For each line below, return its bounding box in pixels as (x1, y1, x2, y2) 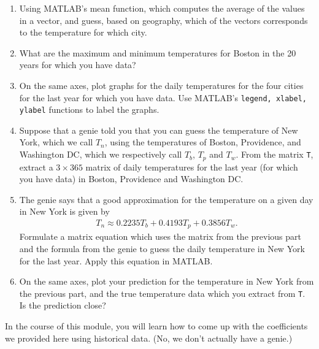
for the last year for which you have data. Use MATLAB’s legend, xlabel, (19, 91, 307, 104)
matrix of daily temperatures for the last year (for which (85, 160, 298, 173)
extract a (19, 160, 53, 173)
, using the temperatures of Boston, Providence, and (104, 136, 301, 148)
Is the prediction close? (19, 299, 106, 312)
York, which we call (19, 136, 93, 148)
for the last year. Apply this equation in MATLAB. (19, 254, 213, 267)
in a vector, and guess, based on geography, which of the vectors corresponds (19, 13, 308, 26)
